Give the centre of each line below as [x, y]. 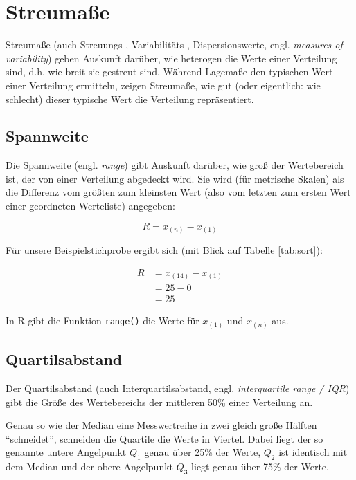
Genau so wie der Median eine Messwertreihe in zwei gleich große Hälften [161, 425]
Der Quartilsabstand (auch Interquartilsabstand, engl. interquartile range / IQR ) [178, 388]
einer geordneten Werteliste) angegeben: [90, 206]
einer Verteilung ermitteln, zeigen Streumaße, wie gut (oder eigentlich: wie [163, 85]
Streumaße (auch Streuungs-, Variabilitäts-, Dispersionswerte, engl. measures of [174, 45]
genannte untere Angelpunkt [66, 452]
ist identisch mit [313, 452]
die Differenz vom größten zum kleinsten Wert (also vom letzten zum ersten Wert [178, 192]
